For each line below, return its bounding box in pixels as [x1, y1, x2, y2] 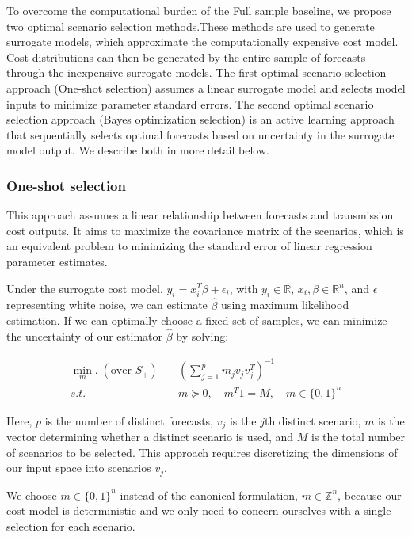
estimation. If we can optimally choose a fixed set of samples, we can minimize [6, 312, 387, 329]
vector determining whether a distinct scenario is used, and [6, 428, 294, 445]
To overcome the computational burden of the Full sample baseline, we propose [6, 2, 391, 18]
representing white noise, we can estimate [6, 296, 208, 313]
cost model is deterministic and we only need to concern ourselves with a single [6, 502, 391, 519]
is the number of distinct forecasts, [44, 412, 214, 428]
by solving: [176, 327, 229, 344]
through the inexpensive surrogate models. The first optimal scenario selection [6, 64, 387, 81]
